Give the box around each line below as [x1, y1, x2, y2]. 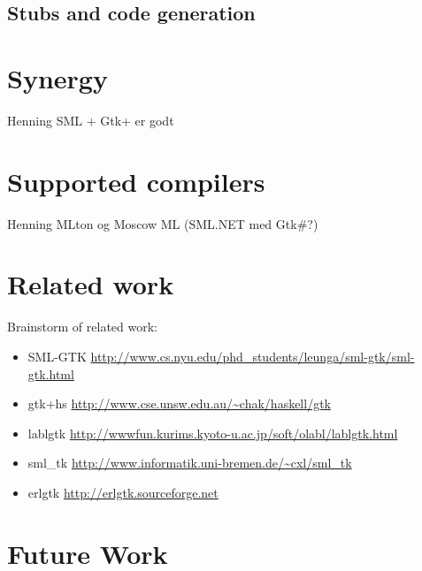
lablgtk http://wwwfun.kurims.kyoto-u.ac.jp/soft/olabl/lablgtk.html [27, 423, 398, 442]
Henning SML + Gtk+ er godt [7, 110, 174, 129]
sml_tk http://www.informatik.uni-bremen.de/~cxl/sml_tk [27, 453, 352, 472]
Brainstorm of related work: [7, 317, 157, 336]
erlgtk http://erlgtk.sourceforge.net [27, 483, 219, 501]
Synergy [7, 59, 108, 95]
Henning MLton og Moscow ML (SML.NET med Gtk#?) [7, 214, 318, 232]
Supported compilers [7, 163, 265, 199]
